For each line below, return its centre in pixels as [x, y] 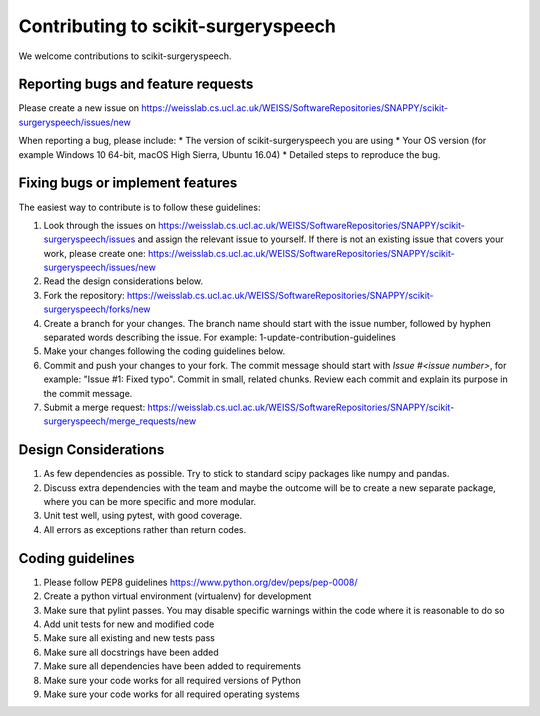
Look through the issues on [100, 225]
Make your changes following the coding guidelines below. [164, 351]
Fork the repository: [84, 295]
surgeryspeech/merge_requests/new [120, 421]
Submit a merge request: [94, 407]
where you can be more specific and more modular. [150, 502]
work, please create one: [94, 253]
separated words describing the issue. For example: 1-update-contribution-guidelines [220, 337]
